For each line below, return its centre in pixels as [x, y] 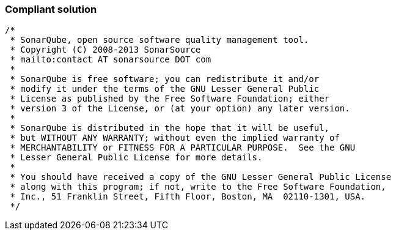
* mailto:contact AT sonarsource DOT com [111, 60]
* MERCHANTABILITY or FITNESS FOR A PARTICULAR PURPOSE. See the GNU [183, 148]
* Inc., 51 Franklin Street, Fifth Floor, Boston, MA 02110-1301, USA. [188, 197]
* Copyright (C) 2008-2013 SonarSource [105, 50]
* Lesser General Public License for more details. [136, 158]
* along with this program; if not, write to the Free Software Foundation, [198, 187]
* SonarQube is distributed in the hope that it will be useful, [170, 128]
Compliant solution [51, 9]
